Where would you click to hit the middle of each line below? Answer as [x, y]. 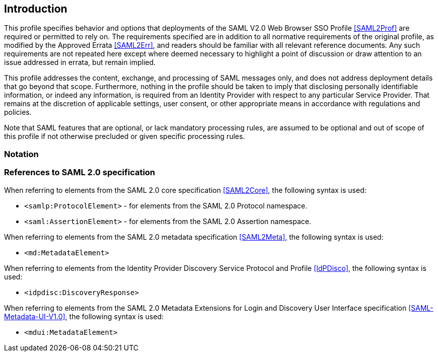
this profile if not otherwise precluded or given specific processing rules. [125, 136]
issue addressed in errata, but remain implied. [80, 62]
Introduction [36, 9]
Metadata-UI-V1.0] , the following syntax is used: [84, 316]
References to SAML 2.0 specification [80, 172]
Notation [21, 154]
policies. [18, 112]
